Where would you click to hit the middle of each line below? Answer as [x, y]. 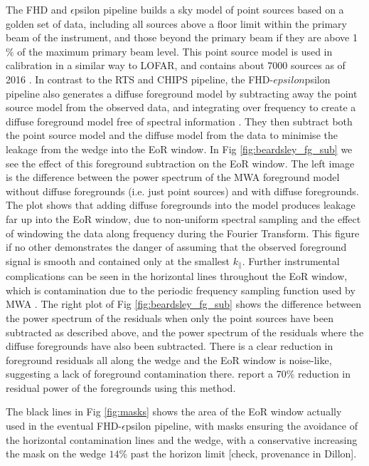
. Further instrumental [291, 260]
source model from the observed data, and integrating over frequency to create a [181, 107]
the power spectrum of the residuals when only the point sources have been [170, 317]
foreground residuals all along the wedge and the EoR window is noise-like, [169, 359]
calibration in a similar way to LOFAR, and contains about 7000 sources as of [176, 65]
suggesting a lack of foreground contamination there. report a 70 [146, 374]
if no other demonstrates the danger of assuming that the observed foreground [176, 247]
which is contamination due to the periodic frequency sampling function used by [181, 290]
